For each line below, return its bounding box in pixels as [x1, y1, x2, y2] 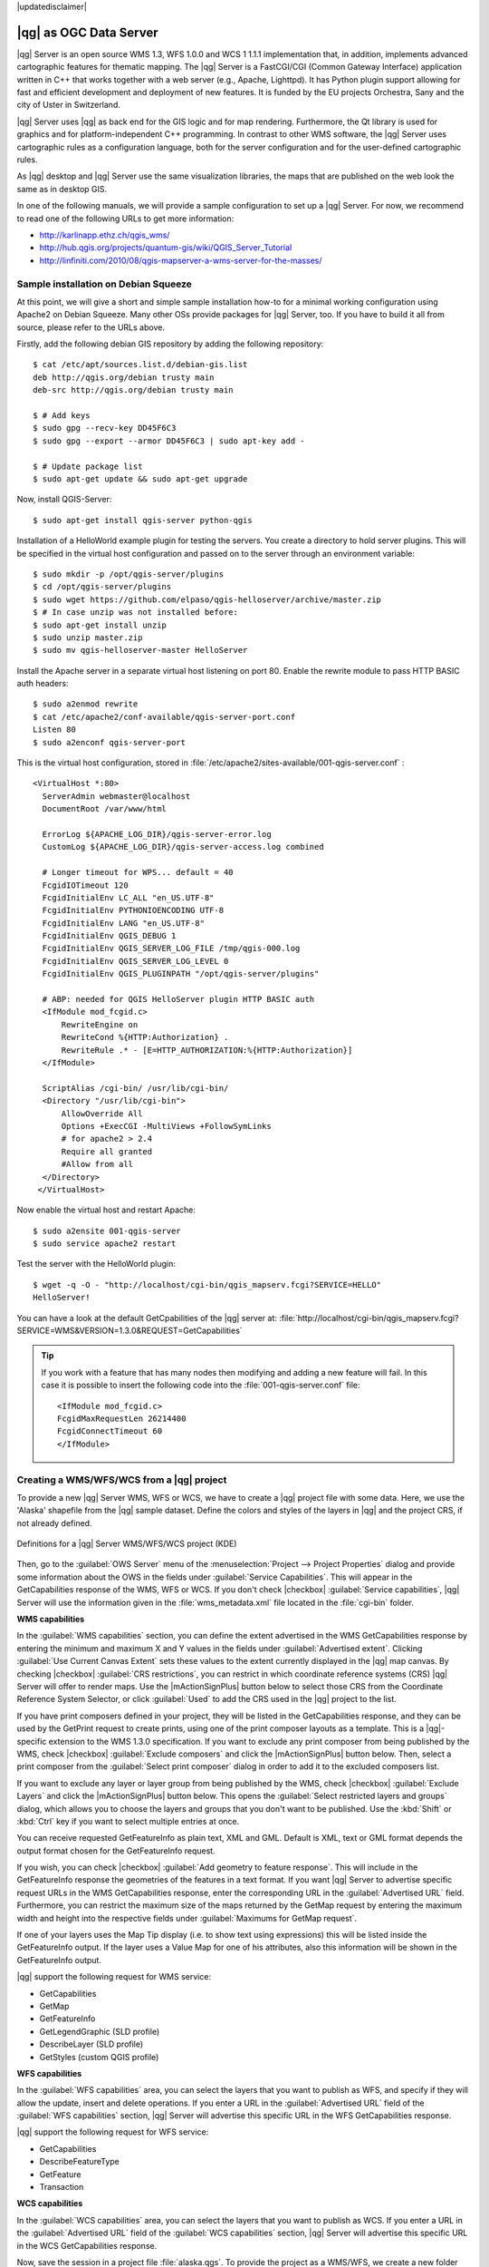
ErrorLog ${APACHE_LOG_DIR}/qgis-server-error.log [42, 829, 272, 839]
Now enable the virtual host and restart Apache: [16, 1204, 197, 1215]
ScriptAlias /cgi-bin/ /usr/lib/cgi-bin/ [42, 1083, 229, 1093]
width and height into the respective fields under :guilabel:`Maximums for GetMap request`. [16, 1912, 358, 1923]
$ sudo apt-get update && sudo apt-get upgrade [33, 473, 248, 484]
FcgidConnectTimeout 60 [57, 1426, 163, 1436]
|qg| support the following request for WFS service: [16, 2126, 209, 2137]
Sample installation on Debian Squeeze [16, 277, 192, 290]
